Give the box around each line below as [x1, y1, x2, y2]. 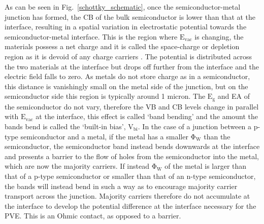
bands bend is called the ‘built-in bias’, [5, 121, 126, 131]
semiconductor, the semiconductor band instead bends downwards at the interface [5, 141, 260, 152]
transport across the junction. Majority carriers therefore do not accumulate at [5, 191, 250, 201]
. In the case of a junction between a [138, 121, 252, 131]
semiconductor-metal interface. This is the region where [5, 31, 178, 42]
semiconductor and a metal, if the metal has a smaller [20, 131, 188, 141]
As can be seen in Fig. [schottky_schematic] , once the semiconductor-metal [5, 2, 241, 12]
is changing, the [194, 31, 244, 42]
